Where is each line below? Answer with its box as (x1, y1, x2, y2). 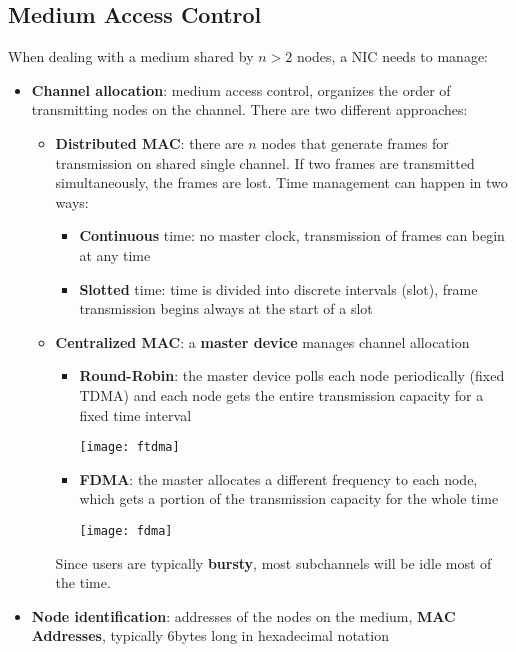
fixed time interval (79, 404, 192, 425)
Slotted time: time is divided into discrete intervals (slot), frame (79, 278, 478, 299)
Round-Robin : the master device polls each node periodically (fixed (79, 365, 505, 386)
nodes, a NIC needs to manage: (296, 46, 488, 67)
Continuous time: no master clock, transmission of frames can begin (79, 225, 505, 246)
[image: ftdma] (79, 440, 180, 455)
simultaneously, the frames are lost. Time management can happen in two (55, 172, 508, 193)
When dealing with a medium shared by (8, 46, 254, 67)
